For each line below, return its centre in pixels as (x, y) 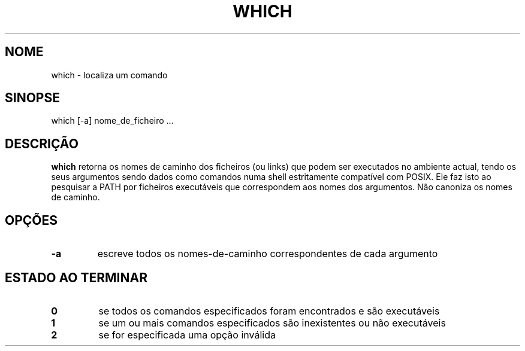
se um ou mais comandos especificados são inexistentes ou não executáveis (272, 323)
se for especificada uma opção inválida (187, 335)
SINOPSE (32, 98)
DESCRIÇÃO (42, 144)
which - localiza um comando (109, 75)
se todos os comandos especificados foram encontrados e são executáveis (269, 311)
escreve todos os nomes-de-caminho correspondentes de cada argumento (268, 254)
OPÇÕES (31, 220)
